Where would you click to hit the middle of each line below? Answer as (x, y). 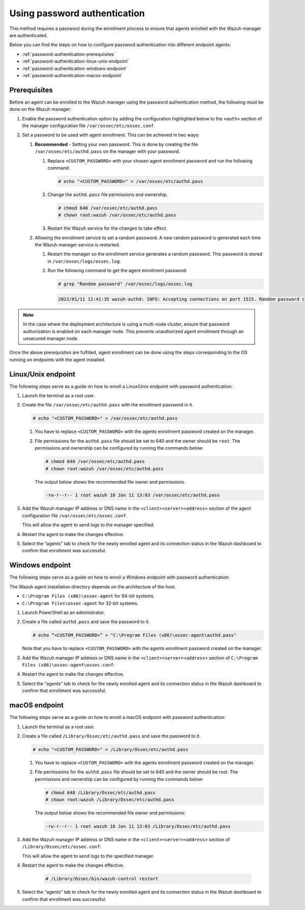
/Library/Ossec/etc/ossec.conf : (62, 846)
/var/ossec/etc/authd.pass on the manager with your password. (108, 151)
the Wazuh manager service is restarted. (78, 245)
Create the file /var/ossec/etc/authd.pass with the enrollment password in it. (108, 405)
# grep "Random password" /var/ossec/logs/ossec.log (125, 284)
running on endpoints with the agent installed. (57, 359)
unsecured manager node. (51, 338)
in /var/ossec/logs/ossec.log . (84, 261)
